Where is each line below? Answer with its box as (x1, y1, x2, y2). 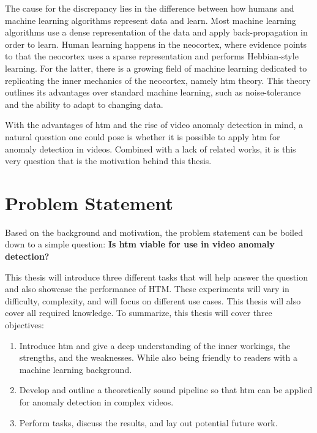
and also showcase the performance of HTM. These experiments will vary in (5, 282, 289, 295)
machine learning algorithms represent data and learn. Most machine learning (5, 13, 296, 26)
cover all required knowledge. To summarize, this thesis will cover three (5, 306, 272, 319)
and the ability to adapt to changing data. (5, 97, 163, 110)
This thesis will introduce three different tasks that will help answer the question (5, 270, 308, 283)
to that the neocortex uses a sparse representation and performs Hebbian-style (5, 50, 299, 62)
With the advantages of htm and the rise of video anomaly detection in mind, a (5, 118, 304, 131)
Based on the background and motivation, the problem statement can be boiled (5, 225, 303, 238)
